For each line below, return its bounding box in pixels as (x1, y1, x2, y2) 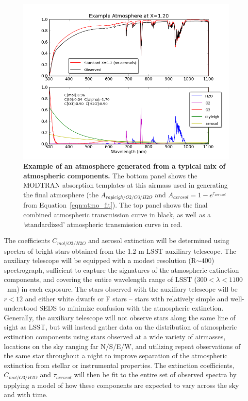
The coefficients (4, 235, 50, 245)
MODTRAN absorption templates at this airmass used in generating (23, 180, 228, 190)
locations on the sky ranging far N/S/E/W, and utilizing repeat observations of (4, 341, 241, 351)
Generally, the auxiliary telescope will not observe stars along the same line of (4, 312, 236, 322)
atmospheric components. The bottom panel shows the (23, 170, 198, 180)
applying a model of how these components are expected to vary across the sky (4, 380, 239, 390)
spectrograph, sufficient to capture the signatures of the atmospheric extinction (4, 264, 239, 275)
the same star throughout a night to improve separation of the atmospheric (4, 350, 228, 361)
